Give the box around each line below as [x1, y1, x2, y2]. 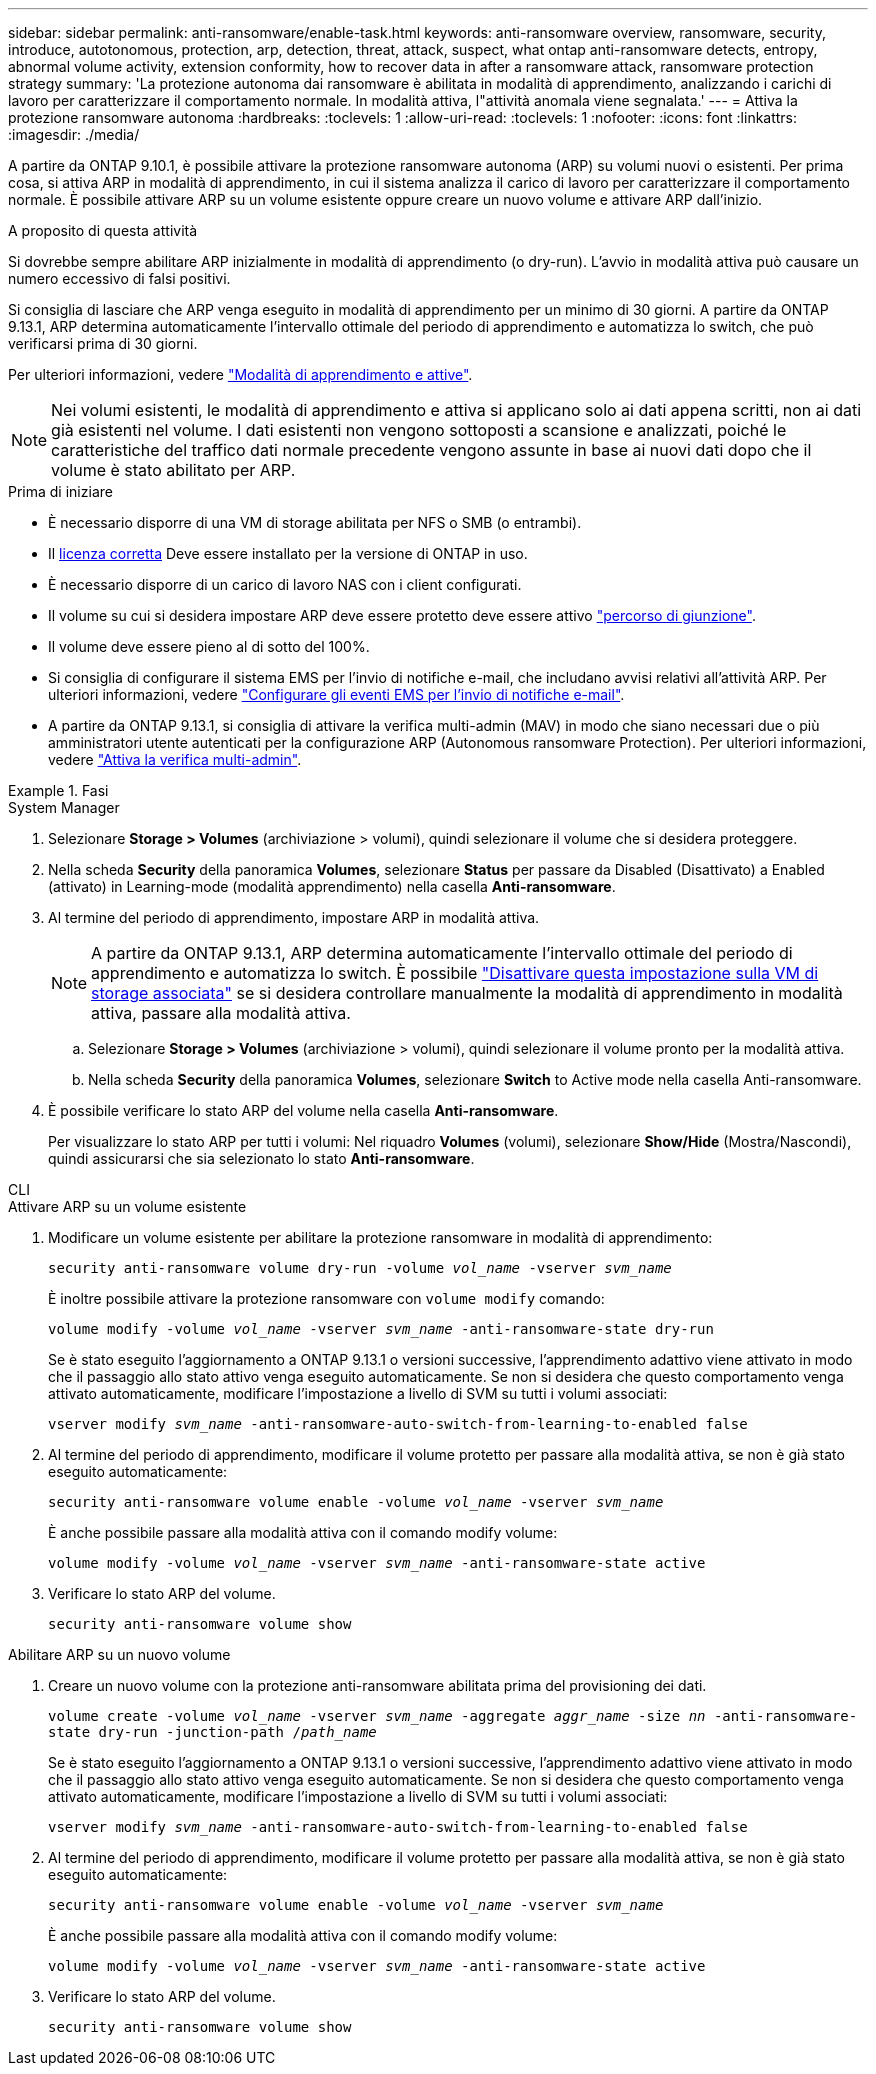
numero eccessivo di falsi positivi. [8, 270, 231, 287]
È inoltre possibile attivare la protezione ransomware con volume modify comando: [48, 1290, 605, 1307]
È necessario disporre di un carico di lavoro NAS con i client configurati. [48, 576, 522, 593]
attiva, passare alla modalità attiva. [91, 1003, 351, 1023]
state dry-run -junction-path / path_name [48, 1724, 377, 1740]
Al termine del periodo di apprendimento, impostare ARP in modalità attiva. [48, 909, 540, 926]
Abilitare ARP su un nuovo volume [8, 1646, 231, 1663]
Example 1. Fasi [8, 782, 109, 799]
